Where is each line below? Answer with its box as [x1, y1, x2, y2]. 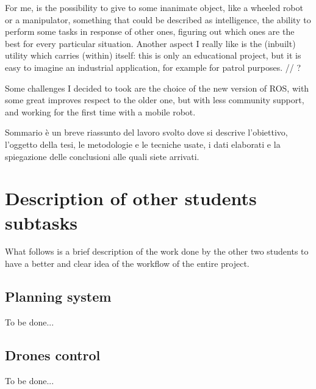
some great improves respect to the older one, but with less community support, [5, 93, 304, 106]
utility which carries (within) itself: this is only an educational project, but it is [5, 49, 301, 62]
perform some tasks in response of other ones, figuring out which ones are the [5, 25, 295, 38]
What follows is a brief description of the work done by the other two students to [5, 245, 309, 258]
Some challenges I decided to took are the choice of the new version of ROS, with [5, 81, 309, 94]
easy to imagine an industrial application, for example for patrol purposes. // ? [5, 60, 301, 73]
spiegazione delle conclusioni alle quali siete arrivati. [5, 150, 199, 162]
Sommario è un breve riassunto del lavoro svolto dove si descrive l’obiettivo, [5, 126, 288, 139]
